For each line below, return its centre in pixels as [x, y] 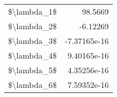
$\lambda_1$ [33, 11]
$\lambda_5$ [33, 70]
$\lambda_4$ [33, 55]
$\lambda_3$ [33, 41]
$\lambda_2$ [33, 26]
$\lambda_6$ [33, 85]
